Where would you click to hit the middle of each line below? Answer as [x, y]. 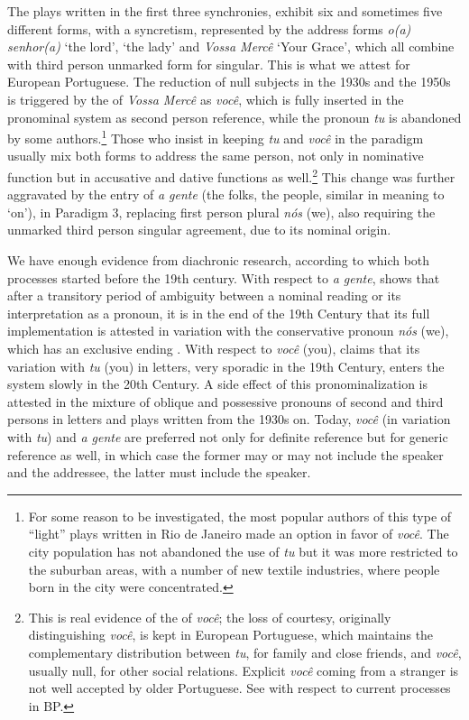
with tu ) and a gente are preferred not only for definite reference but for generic [228, 436]
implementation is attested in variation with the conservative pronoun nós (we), [228, 331]
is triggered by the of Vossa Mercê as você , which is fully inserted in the [206, 99]
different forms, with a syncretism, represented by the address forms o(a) [209, 28]
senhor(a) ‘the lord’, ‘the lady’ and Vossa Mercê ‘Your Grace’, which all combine [231, 46]
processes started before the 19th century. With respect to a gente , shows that [224, 277]
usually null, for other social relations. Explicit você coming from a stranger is [244, 670]
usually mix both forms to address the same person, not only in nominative [216, 156]
